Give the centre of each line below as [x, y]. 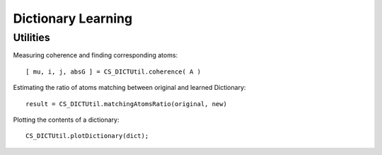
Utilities [31, 38]
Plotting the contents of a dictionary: [66, 120]
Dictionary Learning [73, 18]
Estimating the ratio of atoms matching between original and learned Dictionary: [129, 88]
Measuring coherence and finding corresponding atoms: [95, 55]
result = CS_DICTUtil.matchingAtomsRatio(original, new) [127, 104]
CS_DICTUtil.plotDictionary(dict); [87, 136]
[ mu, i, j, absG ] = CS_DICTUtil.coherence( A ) [114, 71]
